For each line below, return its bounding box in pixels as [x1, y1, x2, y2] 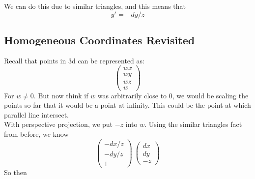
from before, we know [4, 128, 69, 139]
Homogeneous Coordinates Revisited [4, 32, 195, 47]
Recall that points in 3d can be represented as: [4, 55, 144, 65]
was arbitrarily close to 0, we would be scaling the [97, 90, 249, 100]
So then [4, 167, 27, 177]
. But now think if [33, 90, 88, 100]
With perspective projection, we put [4, 119, 113, 129]
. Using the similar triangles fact [144, 119, 242, 129]
